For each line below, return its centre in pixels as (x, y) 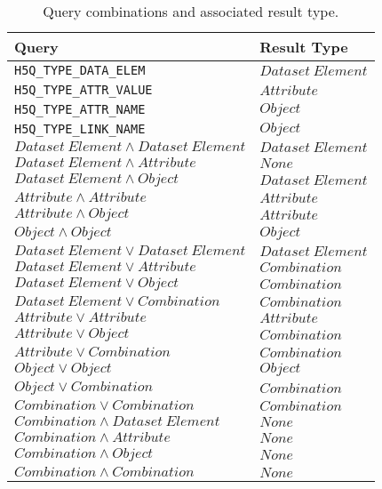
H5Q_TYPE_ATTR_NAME (80, 109)
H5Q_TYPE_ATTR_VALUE (84, 90)
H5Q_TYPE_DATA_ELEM (80, 70)
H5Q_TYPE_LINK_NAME (80, 129)
